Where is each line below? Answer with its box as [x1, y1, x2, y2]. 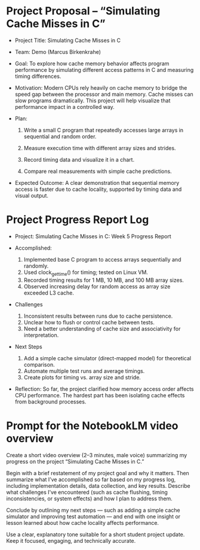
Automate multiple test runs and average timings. [23, 367, 145, 375]
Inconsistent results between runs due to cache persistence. [23, 312, 173, 320]
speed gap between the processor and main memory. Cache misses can [14, 90, 194, 98]
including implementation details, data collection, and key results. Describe [6, 482, 191, 489]
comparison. [23, 361, 55, 368]
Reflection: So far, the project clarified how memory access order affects [14, 385, 194, 393]
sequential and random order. [23, 133, 97, 140]
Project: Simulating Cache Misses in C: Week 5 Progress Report [14, 232, 171, 240]
